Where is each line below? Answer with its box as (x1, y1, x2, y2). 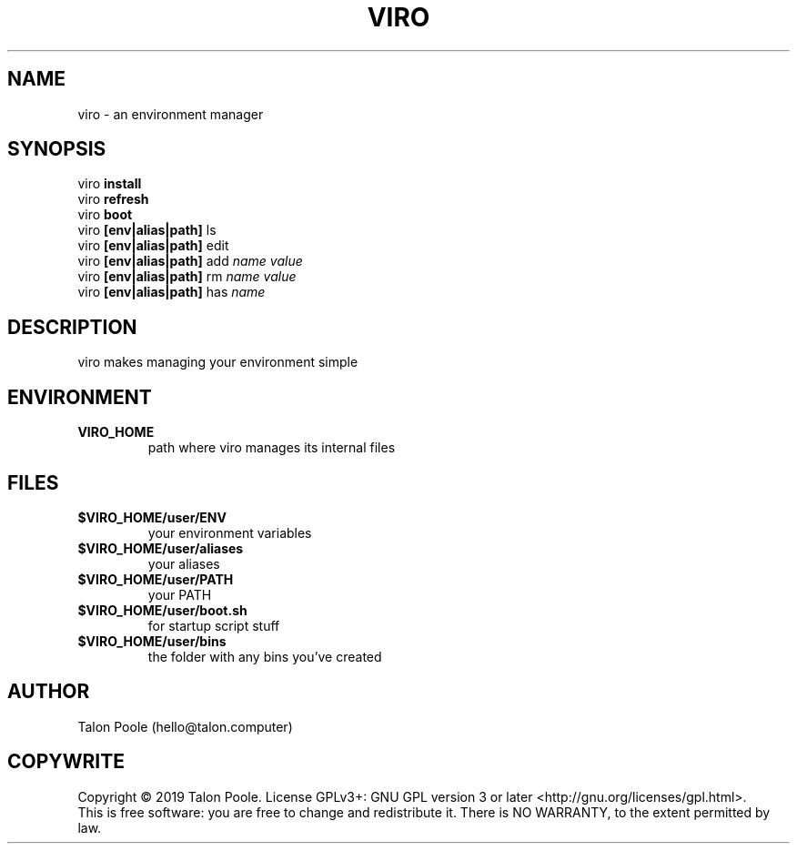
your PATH (147, 586, 212, 603)
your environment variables (147, 524, 312, 541)
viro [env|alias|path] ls (77, 222, 217, 238)
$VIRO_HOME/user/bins (77, 633, 227, 649)
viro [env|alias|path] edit (77, 238, 229, 254)
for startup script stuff (147, 617, 280, 633)
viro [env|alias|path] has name (77, 284, 266, 300)
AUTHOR (7, 680, 90, 704)
